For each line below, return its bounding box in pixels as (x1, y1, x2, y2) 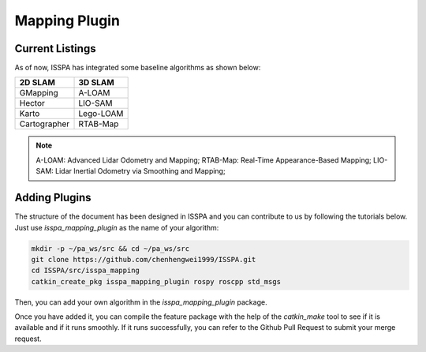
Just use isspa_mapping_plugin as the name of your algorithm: (14, 223, 219, 232)
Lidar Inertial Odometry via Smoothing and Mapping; (55, 167, 226, 176)
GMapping (19, 88, 58, 99)
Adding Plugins (14, 191, 92, 204)
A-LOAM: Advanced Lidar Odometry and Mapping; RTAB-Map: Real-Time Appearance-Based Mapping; (35, 155, 372, 165)
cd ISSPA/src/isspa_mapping (31, 266, 140, 275)
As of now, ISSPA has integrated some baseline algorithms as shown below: (14, 63, 261, 73)
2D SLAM (19, 77, 55, 88)
